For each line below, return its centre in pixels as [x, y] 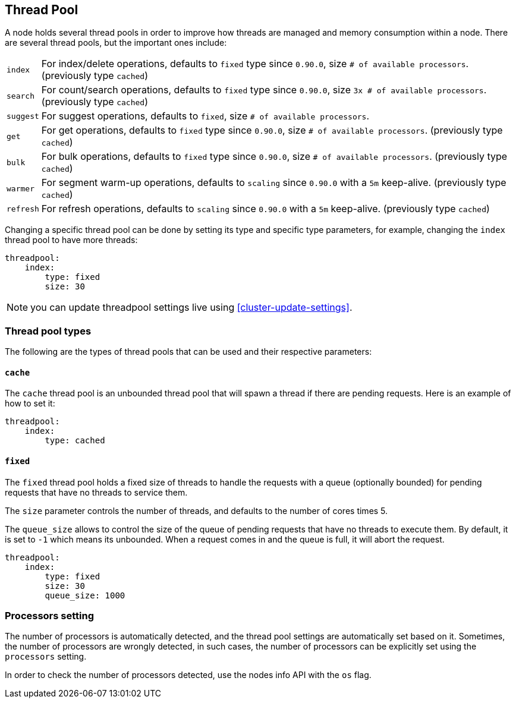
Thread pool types [48, 331]
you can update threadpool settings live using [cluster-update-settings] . [191, 308]
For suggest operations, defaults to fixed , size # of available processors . [205, 116]
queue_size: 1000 [85, 595]
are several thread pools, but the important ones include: [116, 43]
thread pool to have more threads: [71, 240]
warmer [21, 188]
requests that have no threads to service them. [96, 492]
